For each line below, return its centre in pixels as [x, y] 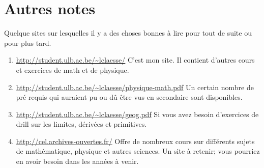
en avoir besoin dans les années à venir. [77, 161]
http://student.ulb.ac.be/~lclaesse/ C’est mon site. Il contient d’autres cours [135, 60]
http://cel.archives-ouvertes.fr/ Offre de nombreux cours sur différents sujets [135, 141]
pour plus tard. [28, 43]
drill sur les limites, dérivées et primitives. [81, 124]
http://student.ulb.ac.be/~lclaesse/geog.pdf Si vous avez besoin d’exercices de [137, 114]
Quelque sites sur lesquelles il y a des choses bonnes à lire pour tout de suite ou [128, 33]
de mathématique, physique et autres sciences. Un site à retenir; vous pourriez [138, 151]
